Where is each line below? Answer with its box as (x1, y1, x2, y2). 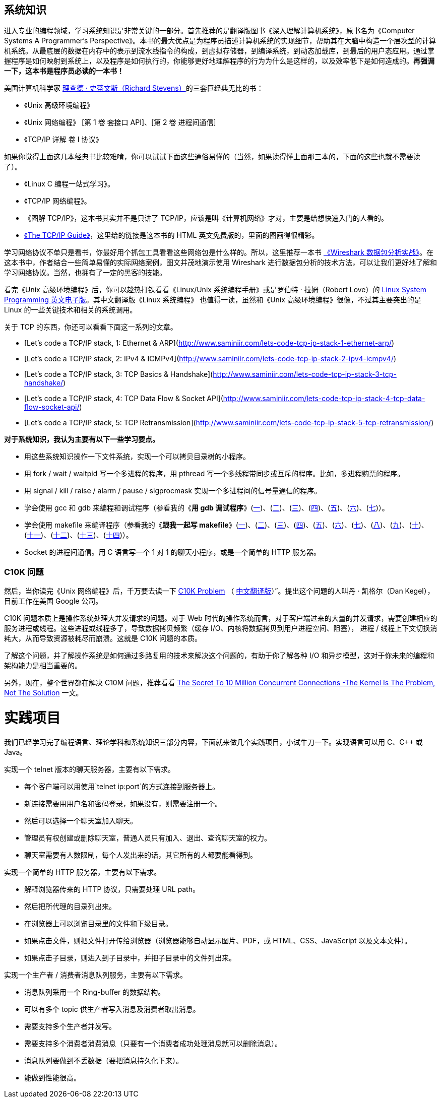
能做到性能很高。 (24, 1073, 81, 1082)
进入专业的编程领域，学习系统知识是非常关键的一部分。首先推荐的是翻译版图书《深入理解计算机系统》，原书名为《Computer (4, 26, 415, 35)
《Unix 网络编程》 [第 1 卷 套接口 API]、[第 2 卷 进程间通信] (24, 118, 216, 127)
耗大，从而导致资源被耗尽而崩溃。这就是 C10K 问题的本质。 (4, 634, 202, 643)
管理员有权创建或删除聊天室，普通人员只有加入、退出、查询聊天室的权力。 (24, 833, 271, 842)
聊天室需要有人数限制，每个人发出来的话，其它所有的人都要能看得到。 (24, 850, 257, 859)
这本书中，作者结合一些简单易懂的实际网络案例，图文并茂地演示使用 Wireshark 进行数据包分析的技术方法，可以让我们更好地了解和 (4, 258, 437, 267)
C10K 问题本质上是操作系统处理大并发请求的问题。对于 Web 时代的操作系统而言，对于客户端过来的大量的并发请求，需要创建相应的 (4, 614, 437, 623)
